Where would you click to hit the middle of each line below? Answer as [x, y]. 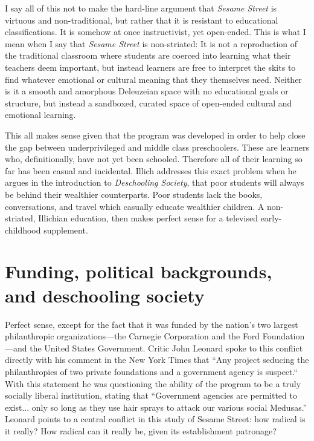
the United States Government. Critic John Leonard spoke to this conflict [166, 348]
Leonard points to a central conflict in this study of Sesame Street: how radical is [155, 419]
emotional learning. [40, 115]
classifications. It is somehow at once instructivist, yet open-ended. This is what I [155, 32]
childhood [23, 230]
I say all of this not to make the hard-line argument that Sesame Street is [141, 8]
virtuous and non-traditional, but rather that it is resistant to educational [142, 20]
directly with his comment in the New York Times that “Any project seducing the [157, 360]
